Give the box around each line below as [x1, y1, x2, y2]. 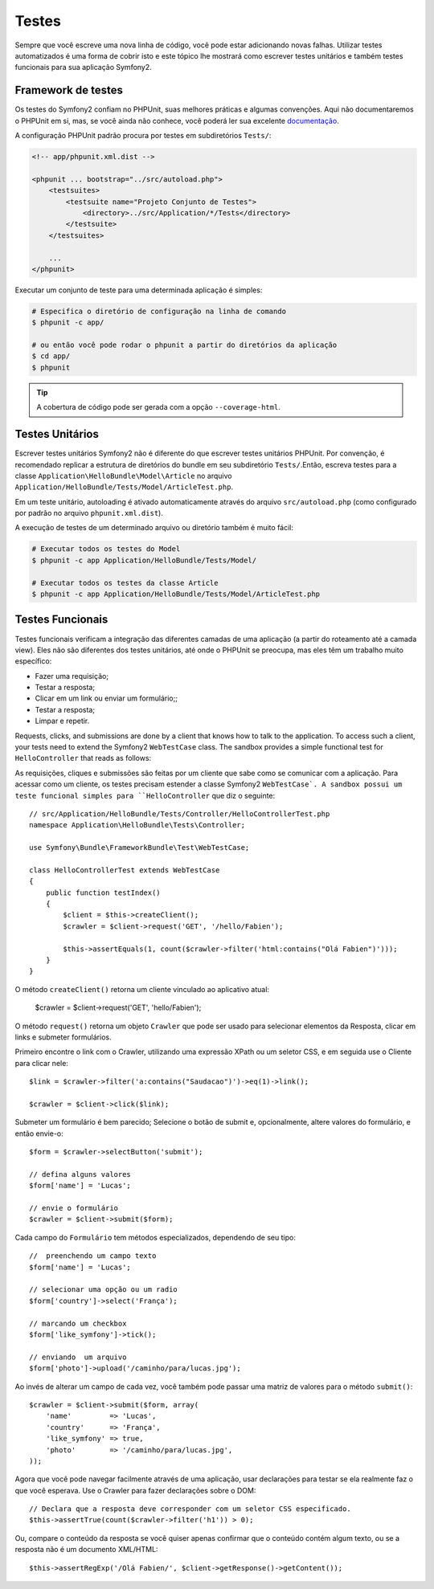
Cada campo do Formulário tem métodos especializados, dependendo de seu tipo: [14, 1232, 297, 1242]
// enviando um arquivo [29, 1352, 127, 1362]
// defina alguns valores [29, 1170, 132, 1178]
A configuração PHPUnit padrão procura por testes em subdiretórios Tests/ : [14, 131, 272, 141]
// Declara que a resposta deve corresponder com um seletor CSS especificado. [29, 1505, 351, 1513]
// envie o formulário [29, 1203, 119, 1213]
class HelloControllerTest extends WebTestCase [29, 865, 220, 875]
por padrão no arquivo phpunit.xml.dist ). [14, 509, 164, 518]
